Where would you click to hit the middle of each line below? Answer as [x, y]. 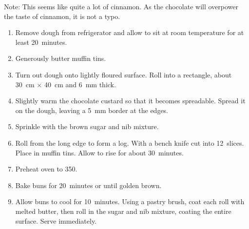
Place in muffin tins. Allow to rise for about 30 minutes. [99, 152]
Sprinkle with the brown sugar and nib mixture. [87, 126]
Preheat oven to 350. [46, 169]
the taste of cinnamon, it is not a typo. [62, 16]
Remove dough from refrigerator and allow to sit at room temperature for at [130, 32]
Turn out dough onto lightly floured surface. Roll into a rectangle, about [124, 74]
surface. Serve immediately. [56, 220]
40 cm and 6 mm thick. [80, 84]
